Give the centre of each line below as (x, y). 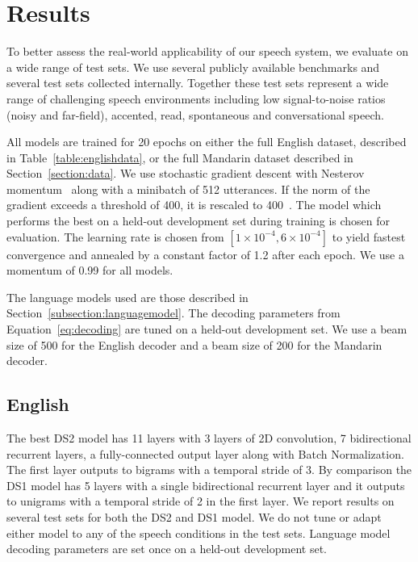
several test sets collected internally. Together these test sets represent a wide (198, 83)
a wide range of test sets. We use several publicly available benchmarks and (193, 67)
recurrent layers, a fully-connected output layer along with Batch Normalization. (205, 453)
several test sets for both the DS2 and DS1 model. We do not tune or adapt (194, 516)
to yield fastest (369, 236)
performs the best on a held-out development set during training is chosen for (199, 221)
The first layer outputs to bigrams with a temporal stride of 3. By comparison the (209, 470)
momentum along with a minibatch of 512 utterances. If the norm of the (188, 189)
